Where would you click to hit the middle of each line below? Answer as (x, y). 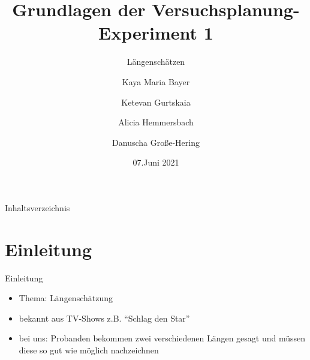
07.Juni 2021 (156, 162)
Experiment (148, 33)
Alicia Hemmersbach (156, 122)
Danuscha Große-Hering (156, 142)
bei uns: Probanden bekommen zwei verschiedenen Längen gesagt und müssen (162, 338)
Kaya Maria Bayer (156, 81)
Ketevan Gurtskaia (156, 102)
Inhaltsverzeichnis (37, 207)
